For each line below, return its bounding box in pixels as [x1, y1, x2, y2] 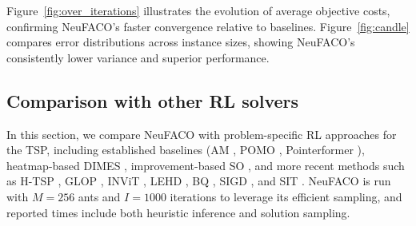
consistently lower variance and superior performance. [6, 49, 270, 65]
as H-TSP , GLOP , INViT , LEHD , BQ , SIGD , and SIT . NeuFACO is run [6, 172, 391, 189]
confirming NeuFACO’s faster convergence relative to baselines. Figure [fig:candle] [6, 18, 410, 34]
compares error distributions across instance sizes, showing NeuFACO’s [6, 34, 355, 50]
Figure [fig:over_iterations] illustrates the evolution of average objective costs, [6, 2, 390, 18]
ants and [78, 188, 121, 204]
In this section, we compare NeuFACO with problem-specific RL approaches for [6, 125, 397, 142]
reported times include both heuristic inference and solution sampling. [6, 204, 350, 220]
